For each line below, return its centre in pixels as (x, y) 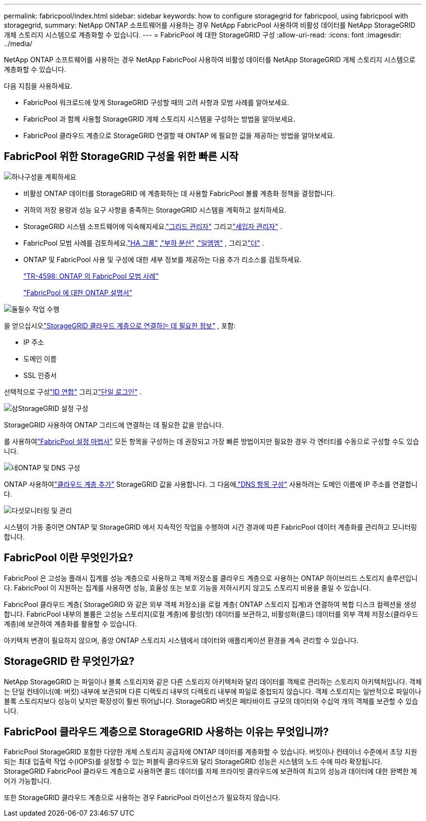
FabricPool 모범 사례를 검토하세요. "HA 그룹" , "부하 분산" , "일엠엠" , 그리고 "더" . (144, 243)
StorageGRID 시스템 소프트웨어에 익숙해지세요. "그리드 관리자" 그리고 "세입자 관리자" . (153, 226)
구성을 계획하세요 (50, 177)
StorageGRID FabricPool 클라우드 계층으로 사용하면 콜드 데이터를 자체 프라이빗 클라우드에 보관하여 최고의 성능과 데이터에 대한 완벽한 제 (211, 771)
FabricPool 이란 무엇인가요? (69, 558)
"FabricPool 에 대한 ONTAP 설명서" (78, 292)
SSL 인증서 (40, 375)
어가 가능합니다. (28, 781)
